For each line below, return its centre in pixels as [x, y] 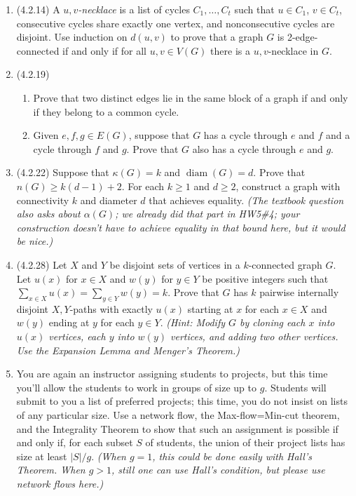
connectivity [43, 200]
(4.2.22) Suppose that [63, 172]
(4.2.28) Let [42, 264]
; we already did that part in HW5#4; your [207, 214]
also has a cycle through [244, 148]
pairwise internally [299, 292]
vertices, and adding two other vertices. [254, 336]
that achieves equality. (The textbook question [246, 200]
